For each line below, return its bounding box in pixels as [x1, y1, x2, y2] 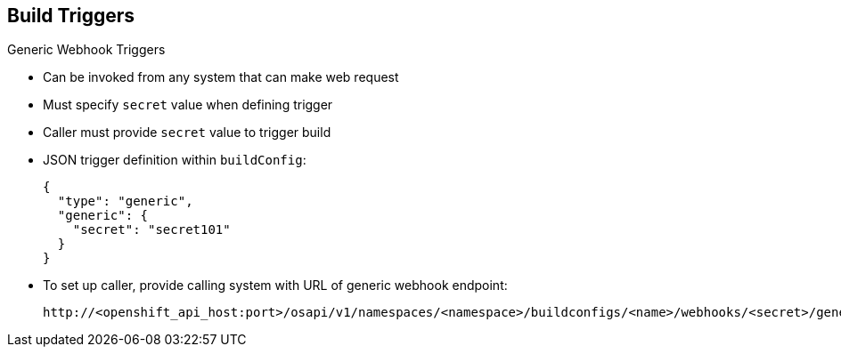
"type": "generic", [57, 194, 193, 209]
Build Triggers [7, 4, 135, 27]
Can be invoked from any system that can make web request [43, 69, 399, 85]
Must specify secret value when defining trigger [43, 97, 333, 113]
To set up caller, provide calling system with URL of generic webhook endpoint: [43, 278, 508, 294]
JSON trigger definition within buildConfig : [43, 152, 306, 168]
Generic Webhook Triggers [7, 42, 166, 58]
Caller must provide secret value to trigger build [43, 125, 331, 141]
